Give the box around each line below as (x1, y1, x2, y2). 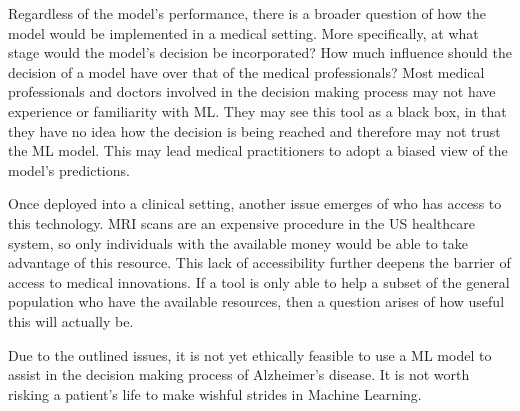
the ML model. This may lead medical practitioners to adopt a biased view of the (8, 140, 508, 161)
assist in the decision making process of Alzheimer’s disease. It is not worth (8, 364, 470, 385)
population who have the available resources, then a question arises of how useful (8, 291, 505, 312)
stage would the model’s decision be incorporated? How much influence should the (8, 42, 512, 63)
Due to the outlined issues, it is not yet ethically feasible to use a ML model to (8, 344, 492, 365)
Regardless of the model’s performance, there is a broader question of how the (8, 3, 486, 23)
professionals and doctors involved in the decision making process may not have (8, 81, 496, 102)
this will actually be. (8, 310, 134, 331)
